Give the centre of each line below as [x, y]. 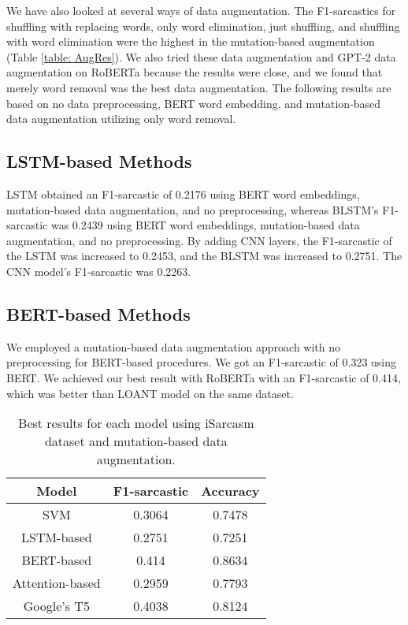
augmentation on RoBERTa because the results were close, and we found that [195, 72]
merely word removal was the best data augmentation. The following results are [199, 87]
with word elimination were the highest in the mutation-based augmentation [191, 41]
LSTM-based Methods [99, 161]
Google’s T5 [56, 606]
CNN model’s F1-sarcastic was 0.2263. [99, 271]
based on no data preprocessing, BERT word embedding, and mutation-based [194, 103]
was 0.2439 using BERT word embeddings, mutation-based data [205, 225]
